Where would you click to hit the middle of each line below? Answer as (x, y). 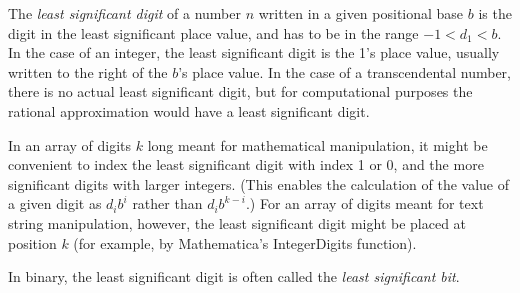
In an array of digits (70, 144)
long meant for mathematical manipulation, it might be (317, 144)
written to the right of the (88, 71)
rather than (167, 203)
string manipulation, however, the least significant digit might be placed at (237, 222)
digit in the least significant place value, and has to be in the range (213, 32)
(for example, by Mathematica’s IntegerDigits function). (245, 242)
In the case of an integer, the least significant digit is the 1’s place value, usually (254, 52)
